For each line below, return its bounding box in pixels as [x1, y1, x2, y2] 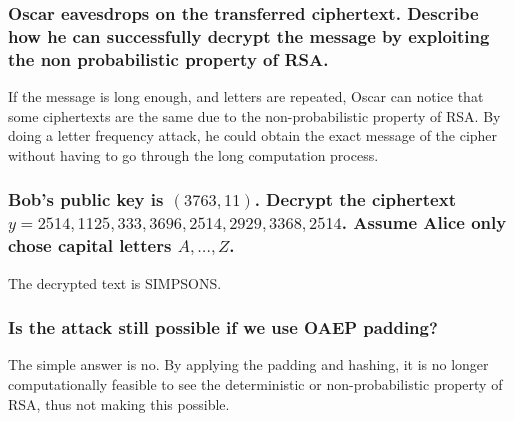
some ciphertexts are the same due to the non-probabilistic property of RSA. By [8, 105, 501, 126]
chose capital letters [8, 233, 172, 258]
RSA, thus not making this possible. [8, 393, 230, 414]
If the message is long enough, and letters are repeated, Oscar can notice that [8, 86, 484, 107]
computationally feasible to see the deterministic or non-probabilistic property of [8, 373, 503, 394]
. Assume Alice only [341, 210, 507, 235]
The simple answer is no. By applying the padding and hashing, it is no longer [8, 354, 489, 375]
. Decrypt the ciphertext [254, 187, 456, 212]
